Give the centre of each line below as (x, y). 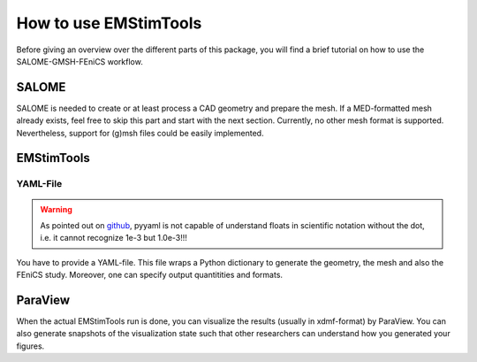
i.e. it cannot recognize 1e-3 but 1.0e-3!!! (114, 238)
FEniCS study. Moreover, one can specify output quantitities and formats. (149, 275)
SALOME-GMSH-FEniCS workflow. (79, 61)
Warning (56, 209)
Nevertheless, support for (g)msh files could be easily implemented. (140, 133)
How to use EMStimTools (109, 23)
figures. (30, 346)
